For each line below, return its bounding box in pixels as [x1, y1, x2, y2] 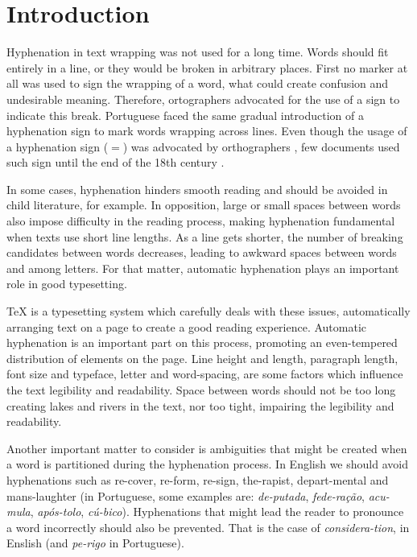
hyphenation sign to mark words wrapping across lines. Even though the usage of [6, 122, 407, 139]
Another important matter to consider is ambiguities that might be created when [6, 439, 407, 456]
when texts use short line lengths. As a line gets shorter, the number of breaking [6, 228, 403, 245]
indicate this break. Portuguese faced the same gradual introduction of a [6, 106, 364, 123]
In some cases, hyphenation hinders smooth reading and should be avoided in [6, 180, 388, 197]
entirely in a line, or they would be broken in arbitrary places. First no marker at [6, 59, 408, 76]
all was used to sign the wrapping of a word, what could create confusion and [6, 75, 389, 92]
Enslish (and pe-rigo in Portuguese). [6, 534, 184, 551]
